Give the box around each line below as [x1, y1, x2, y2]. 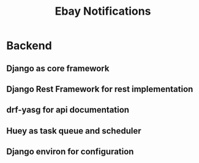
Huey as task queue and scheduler [6, 126, 141, 136]
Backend [6, 39, 52, 53]
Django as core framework [6, 63, 110, 74]
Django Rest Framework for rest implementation [6, 84, 193, 94]
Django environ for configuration [6, 146, 134, 157]
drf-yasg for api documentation [6, 105, 130, 115]
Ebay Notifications [54, 4, 151, 18]
